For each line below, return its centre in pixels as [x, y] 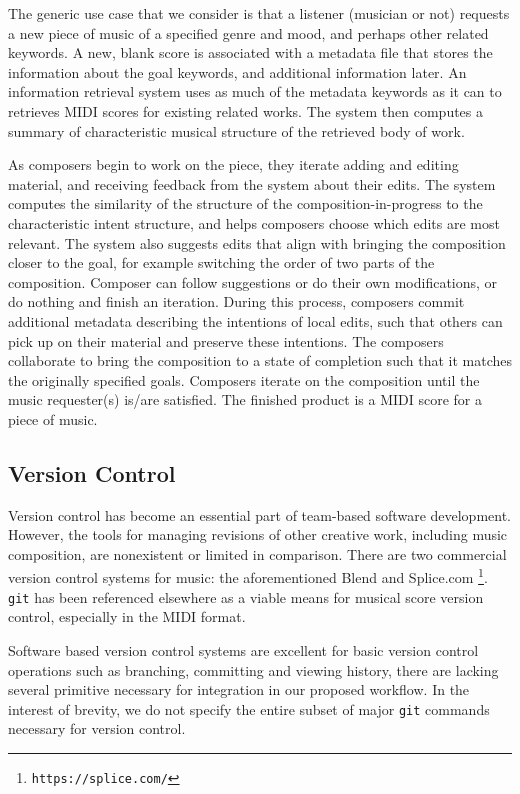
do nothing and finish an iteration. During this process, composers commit [236, 301]
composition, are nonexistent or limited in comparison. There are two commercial [257, 553]
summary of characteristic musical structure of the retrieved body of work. [236, 130]
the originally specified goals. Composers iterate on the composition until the [244, 379]
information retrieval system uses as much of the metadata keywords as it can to [255, 91]
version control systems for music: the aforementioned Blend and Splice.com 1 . [248, 576]
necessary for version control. [97, 728]
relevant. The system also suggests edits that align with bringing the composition [257, 242]
